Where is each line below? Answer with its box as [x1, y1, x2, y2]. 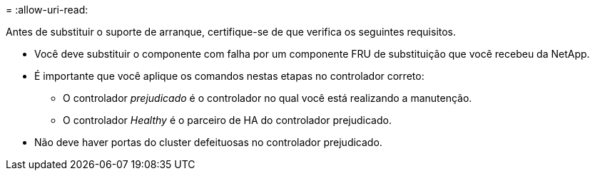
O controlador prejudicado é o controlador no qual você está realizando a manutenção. [63, 92, 472, 104]
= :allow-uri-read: [6, 4, 88, 16]
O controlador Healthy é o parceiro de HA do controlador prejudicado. [63, 114, 392, 126]
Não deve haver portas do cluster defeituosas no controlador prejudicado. [34, 136, 382, 148]
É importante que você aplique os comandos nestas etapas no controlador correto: [34, 70, 424, 82]
